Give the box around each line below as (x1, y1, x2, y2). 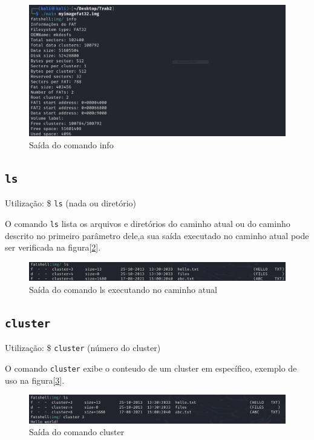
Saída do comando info (29, 138, 114, 151)
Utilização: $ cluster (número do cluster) (5, 341, 161, 354)
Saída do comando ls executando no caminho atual (29, 283, 217, 295)
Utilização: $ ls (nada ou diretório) (5, 197, 137, 209)
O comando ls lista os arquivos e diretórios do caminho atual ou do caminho (5, 217, 290, 229)
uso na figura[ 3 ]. (5, 373, 65, 386)
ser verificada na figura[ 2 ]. (5, 241, 101, 254)
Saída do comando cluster (29, 425, 125, 438)
